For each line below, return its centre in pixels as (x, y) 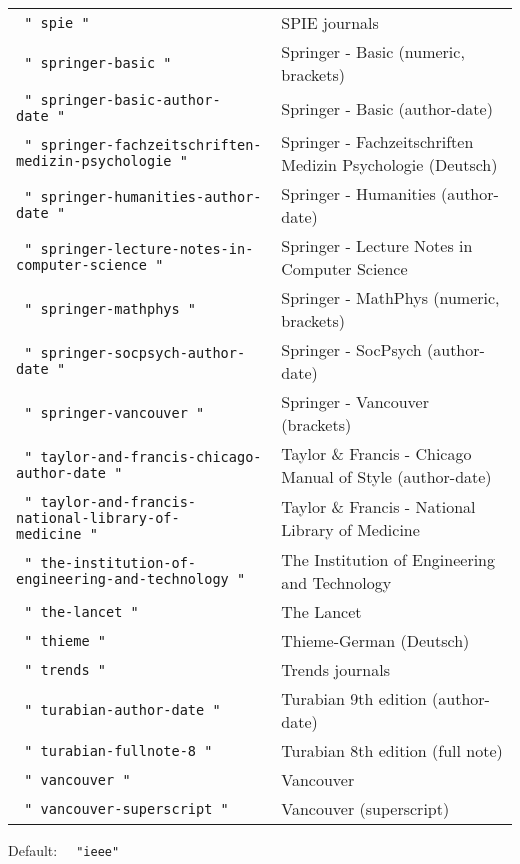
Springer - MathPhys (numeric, (390, 297)
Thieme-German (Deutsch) (375, 640)
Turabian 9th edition (354, 698)
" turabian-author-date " (122, 710)
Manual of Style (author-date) (386, 476)
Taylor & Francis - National (378, 506)
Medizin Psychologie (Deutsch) (389, 164)
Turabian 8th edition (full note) (392, 750)
